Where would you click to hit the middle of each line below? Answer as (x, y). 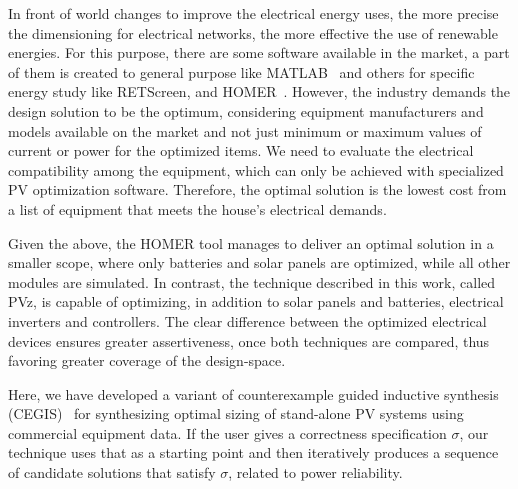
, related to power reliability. (315, 472)
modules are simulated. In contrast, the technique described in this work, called (252, 281)
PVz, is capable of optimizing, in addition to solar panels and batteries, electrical (256, 301)
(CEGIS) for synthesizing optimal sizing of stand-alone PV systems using (236, 413)
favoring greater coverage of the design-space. (147, 360)
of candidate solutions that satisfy (112, 472)
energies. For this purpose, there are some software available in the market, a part (259, 52)
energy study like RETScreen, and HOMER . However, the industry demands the (259, 91)
